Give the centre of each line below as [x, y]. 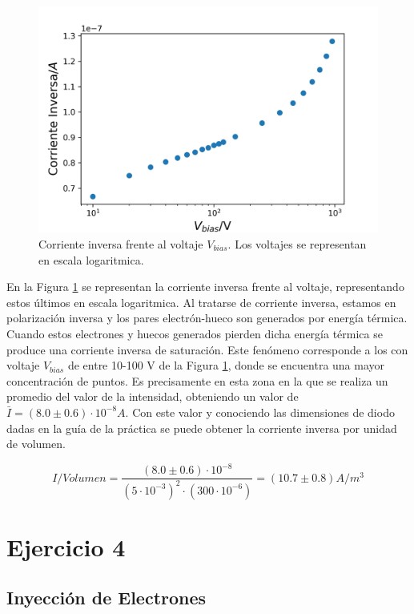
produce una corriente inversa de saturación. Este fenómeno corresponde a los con [207, 349]
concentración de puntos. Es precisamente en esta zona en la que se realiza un [197, 380]
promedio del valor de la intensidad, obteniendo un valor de [153, 396]
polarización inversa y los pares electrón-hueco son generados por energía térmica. [207, 318]
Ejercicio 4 [66, 546]
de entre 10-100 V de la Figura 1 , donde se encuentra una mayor [226, 365]
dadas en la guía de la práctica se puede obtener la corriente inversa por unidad [202, 428]
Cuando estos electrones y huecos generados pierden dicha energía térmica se [195, 333]
